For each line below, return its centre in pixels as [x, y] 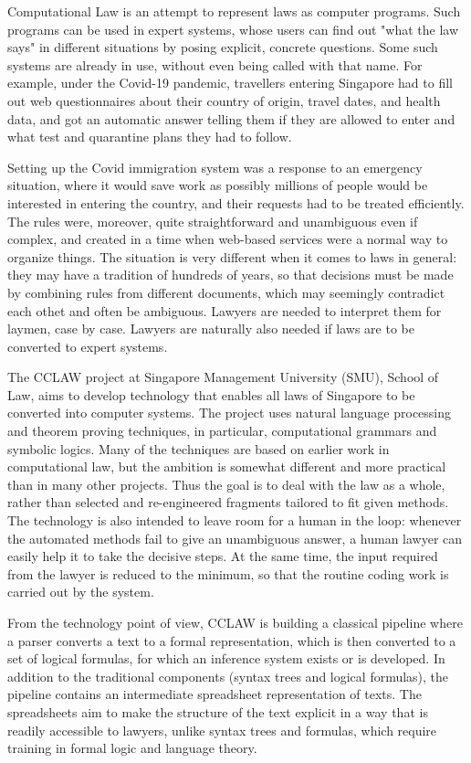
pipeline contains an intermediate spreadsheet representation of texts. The [215, 694]
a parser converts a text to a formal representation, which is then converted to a [232, 640]
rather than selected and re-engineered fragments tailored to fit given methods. [228, 502]
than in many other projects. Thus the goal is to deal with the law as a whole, [226, 484]
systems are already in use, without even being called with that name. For [215, 64]
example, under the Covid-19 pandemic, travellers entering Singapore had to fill [230, 83]
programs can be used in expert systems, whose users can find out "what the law [233, 29]
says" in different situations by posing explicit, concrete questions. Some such [223, 47]
